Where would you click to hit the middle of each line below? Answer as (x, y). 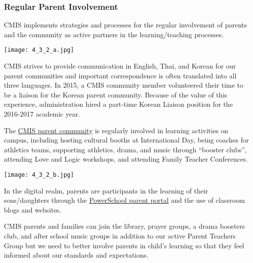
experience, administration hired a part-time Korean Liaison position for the (118, 104)
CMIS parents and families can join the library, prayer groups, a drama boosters (125, 226)
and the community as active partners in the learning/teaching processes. (114, 34)
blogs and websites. (33, 209)
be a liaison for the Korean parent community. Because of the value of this (116, 94)
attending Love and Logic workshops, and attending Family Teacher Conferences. (126, 159)
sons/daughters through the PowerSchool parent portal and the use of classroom (125, 200)
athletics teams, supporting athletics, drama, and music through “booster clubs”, (126, 149)
